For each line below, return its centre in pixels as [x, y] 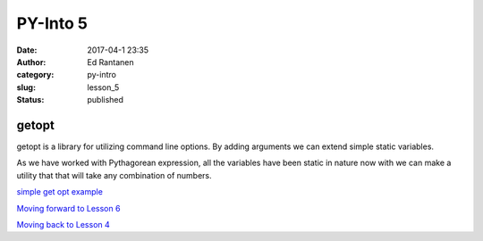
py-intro [102, 75]
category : [35, 75]
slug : [26, 87]
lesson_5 [103, 87]
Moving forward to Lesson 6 [68, 208]
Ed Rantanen [110, 62]
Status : [30, 100]
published [106, 100]
